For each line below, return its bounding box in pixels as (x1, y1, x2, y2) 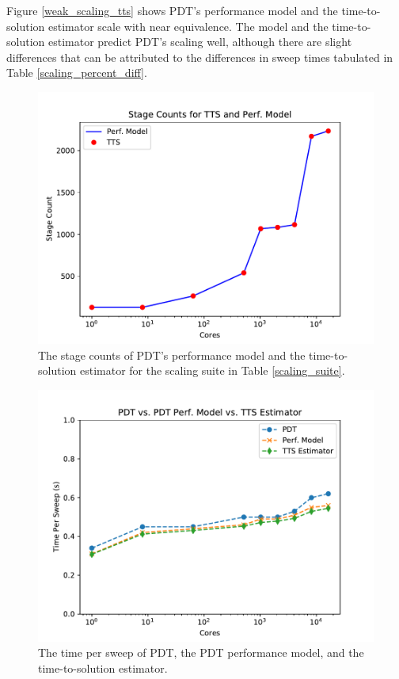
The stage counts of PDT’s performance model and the (38, 346, 306, 363)
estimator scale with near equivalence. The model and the (47, 17, 329, 34)
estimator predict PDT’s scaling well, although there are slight (47, 33, 352, 50)
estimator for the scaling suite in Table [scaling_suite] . (79, 362, 345, 379)
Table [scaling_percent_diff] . (6, 64, 147, 81)
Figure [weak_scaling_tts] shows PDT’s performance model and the (6, 2, 338, 18)
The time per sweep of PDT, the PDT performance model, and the (38, 644, 364, 661)
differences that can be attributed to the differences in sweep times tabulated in (6, 48, 393, 65)
